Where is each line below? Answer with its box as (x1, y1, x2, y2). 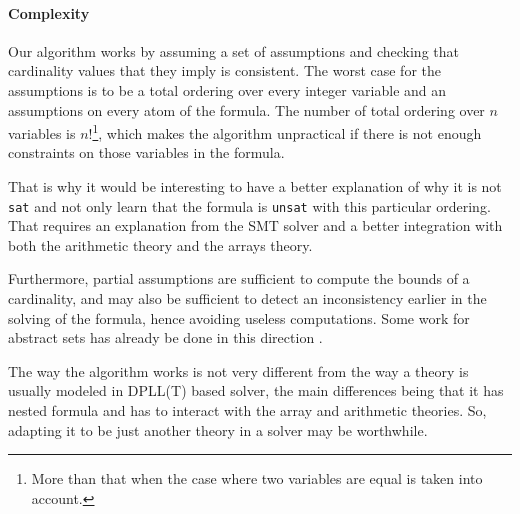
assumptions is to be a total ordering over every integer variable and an (8, 79, 447, 100)
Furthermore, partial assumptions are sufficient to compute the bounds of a (8, 268, 470, 289)
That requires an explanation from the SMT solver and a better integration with (8, 215, 503, 236)
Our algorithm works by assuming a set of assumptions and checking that (8, 40, 459, 61)
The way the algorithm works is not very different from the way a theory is (8, 360, 469, 381)
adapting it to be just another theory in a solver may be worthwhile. (8, 419, 428, 440)
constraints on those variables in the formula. (8, 142, 285, 163)
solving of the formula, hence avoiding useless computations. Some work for (8, 307, 470, 328)
